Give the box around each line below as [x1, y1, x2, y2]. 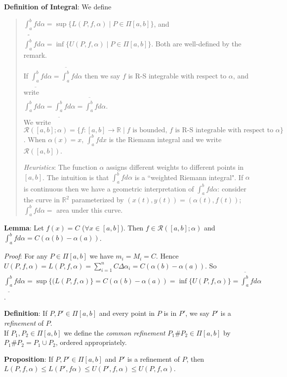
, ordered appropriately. [55, 337, 127, 347]
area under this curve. [56, 204, 123, 215]
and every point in [99, 308, 155, 318]
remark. [23, 50, 47, 60]
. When [23, 134, 46, 144]
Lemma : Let [4, 223, 44, 233]
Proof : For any [4, 251, 48, 261]
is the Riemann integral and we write [109, 134, 222, 144]
